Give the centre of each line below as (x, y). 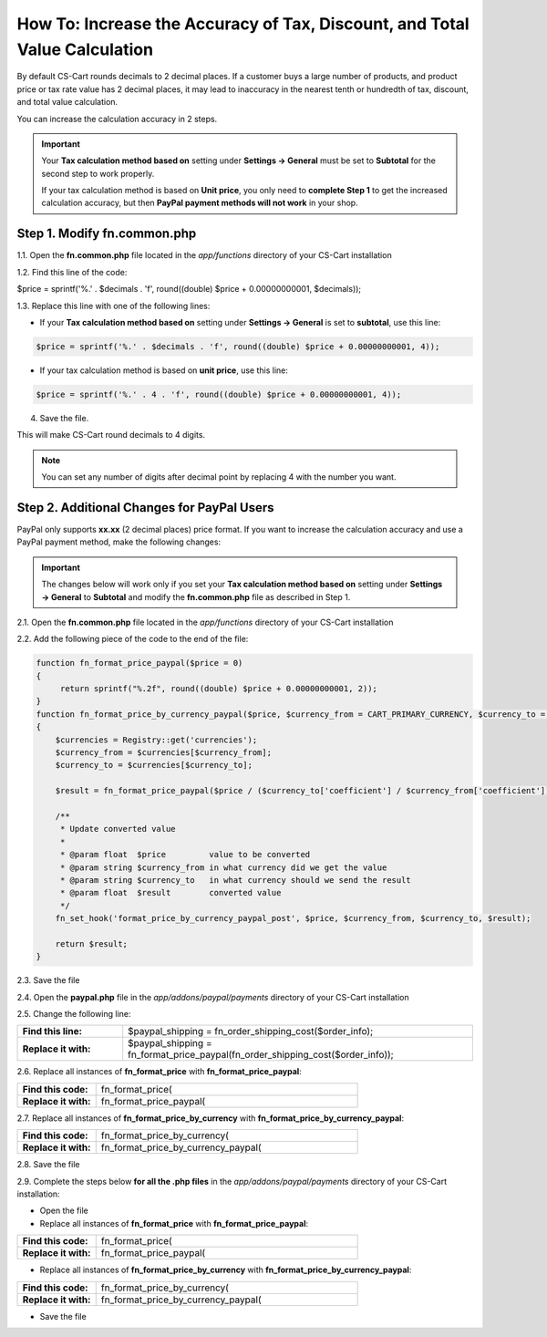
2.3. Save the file (48, 980)
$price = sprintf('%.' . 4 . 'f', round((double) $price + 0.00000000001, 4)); (219, 394)
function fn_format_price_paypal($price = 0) (139, 663)
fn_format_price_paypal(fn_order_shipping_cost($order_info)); (261, 1055)
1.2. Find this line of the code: (72, 272)
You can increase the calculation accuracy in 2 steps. (117, 119)
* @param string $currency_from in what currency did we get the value (223, 867)
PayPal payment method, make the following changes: (119, 542)
